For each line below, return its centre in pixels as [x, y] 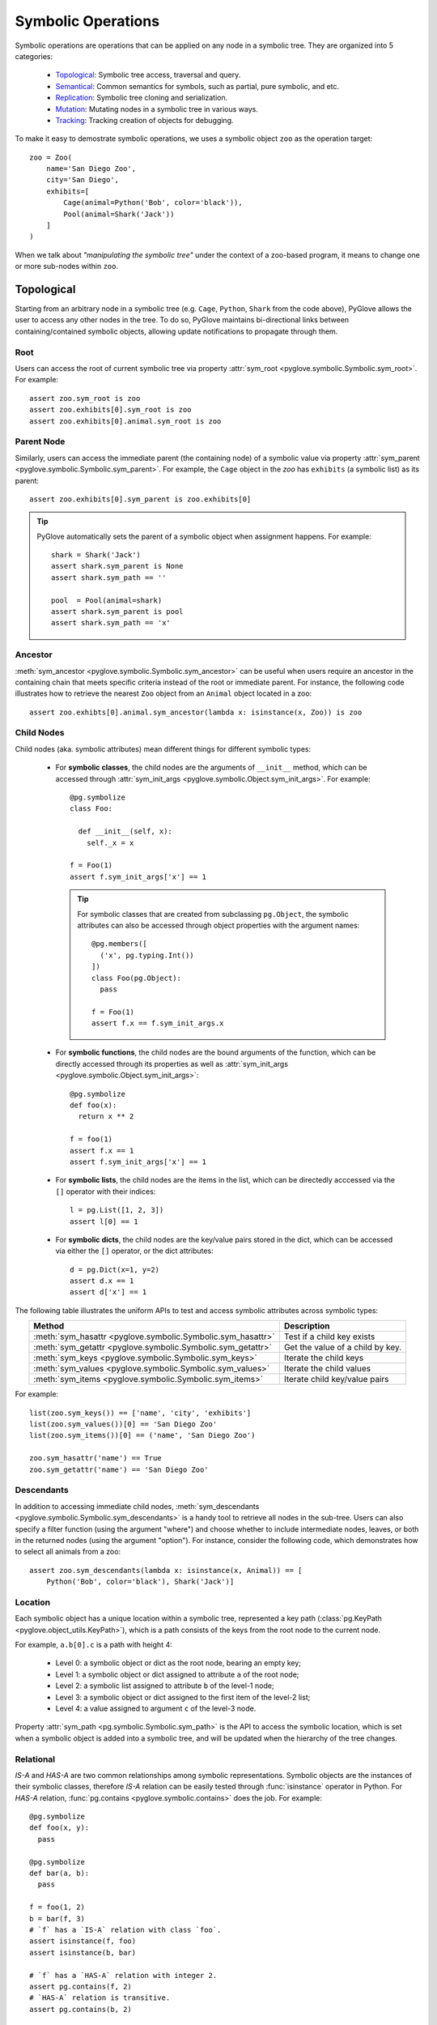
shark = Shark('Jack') [96, 555]
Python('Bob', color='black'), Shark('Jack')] [140, 1582]
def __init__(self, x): [125, 831]
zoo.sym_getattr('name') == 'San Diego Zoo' [119, 1469]
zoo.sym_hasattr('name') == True [95, 1458]
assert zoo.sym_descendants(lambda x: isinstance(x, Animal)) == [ [166, 1570]
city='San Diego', [83, 180]
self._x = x [110, 843]
